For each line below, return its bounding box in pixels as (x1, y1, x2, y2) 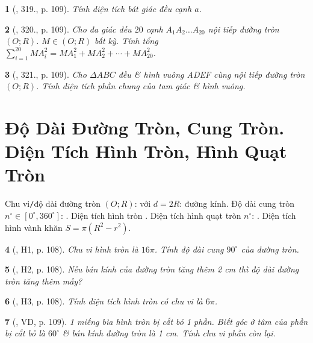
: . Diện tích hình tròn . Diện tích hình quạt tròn (60, 209, 241, 221)
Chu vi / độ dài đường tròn (5, 197, 101, 210)
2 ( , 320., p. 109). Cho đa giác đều (5, 22, 132, 35)
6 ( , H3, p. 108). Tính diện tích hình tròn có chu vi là (5, 295, 203, 307)
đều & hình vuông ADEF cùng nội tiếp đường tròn (118, 68, 305, 80)
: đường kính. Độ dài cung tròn (179, 197, 295, 210)
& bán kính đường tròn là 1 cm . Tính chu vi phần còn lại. (62, 327, 276, 339)
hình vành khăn (5, 221, 63, 233)
